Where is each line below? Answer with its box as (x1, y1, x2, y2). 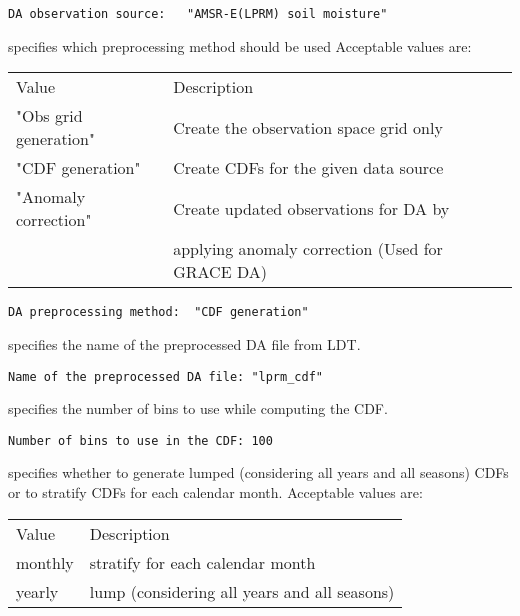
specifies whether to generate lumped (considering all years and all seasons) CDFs (8, 462, 509, 483)
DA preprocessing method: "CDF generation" (8, 305, 309, 320)
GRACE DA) (173, 260, 267, 284)
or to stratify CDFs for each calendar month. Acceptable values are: (8, 482, 423, 502)
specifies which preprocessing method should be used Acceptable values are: (8, 35, 472, 56)
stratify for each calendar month (89, 550, 316, 574)
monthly (16, 550, 74, 574)
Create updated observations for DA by (173, 196, 450, 220)
